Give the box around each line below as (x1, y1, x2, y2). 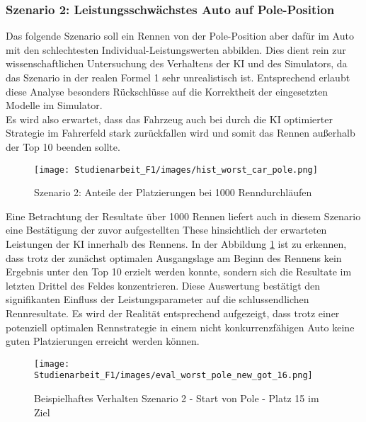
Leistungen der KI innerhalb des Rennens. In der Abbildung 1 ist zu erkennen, (6, 236, 347, 251)
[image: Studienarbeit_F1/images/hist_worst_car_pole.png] (34, 164, 318, 175)
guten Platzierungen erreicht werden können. (6, 333, 200, 348)
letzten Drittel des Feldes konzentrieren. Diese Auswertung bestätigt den (6, 278, 321, 292)
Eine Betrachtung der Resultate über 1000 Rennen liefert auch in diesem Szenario (6, 208, 361, 223)
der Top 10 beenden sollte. (6, 139, 120, 154)
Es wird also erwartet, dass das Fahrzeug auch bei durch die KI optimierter (6, 111, 333, 126)
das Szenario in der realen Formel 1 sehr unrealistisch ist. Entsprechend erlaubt (6, 70, 350, 84)
